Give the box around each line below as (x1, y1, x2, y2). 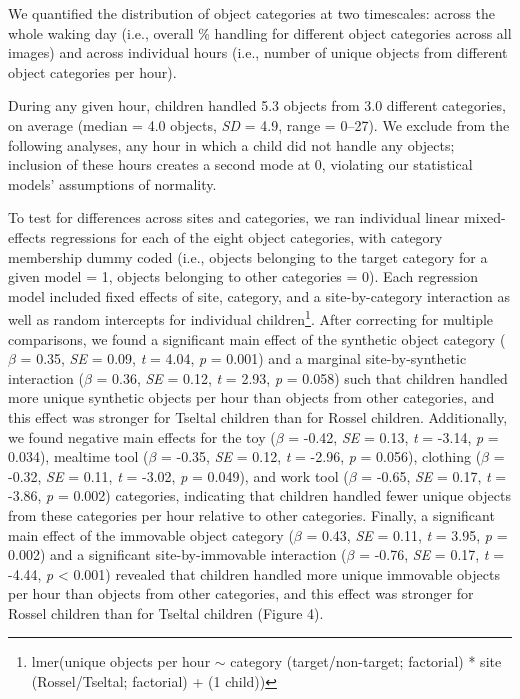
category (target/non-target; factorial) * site (230, 651, 502, 672)
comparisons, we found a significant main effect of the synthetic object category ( (8, 328, 506, 349)
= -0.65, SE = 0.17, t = (361, 465, 507, 486)
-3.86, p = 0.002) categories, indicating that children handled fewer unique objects (8, 485, 511, 506)
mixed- (464, 207, 506, 228)
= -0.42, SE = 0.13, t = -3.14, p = (288, 426, 499, 447)
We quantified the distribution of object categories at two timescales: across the (8, 3, 496, 23)
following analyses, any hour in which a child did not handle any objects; (8, 134, 455, 155)
